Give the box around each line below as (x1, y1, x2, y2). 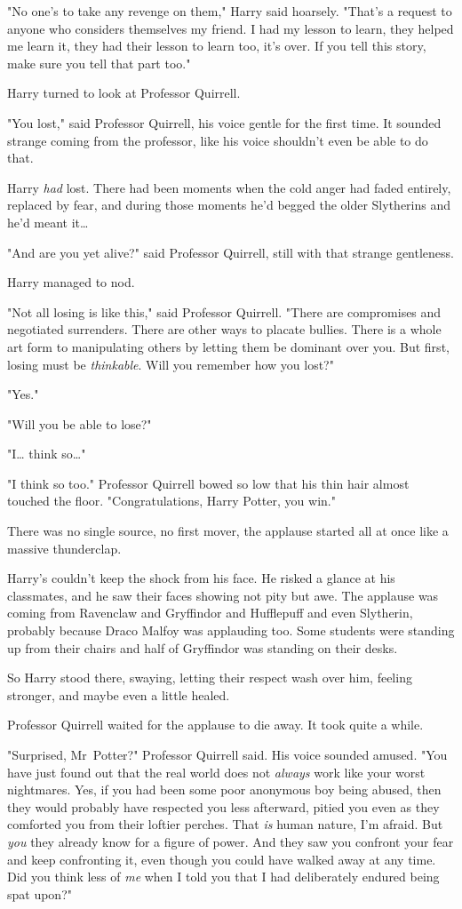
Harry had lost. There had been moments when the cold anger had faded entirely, (7, 178, 451, 196)
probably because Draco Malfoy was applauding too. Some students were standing (7, 621, 455, 640)
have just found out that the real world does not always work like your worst (7, 762, 426, 781)
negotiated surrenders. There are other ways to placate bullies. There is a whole (7, 320, 442, 339)
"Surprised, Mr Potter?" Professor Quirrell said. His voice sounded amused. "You (7, 746, 448, 763)
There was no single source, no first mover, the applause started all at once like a (7, 522, 449, 540)
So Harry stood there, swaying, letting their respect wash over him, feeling (7, 668, 412, 687)
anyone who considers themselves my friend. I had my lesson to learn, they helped (7, 19, 454, 37)
